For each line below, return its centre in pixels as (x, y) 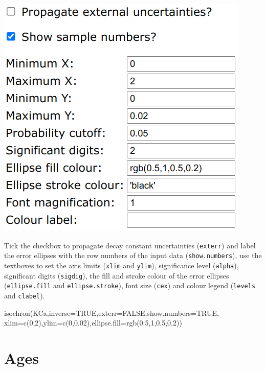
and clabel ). (25, 295)
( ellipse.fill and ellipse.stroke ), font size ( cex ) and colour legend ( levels (130, 285)
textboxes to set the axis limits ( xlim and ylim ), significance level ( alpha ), (121, 265)
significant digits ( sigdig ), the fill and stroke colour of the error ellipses (117, 275)
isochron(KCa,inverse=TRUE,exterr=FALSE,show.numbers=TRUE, (112, 312)
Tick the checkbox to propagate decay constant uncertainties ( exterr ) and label (130, 245)
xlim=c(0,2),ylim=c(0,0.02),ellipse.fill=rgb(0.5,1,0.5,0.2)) (93, 323)
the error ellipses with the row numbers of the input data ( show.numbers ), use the (133, 255)
